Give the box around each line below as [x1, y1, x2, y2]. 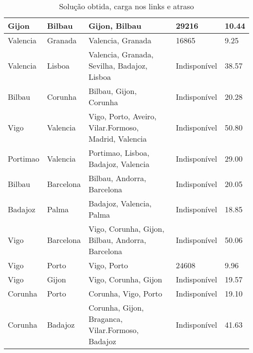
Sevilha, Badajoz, [88, 60, 148, 71]
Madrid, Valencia [88, 133, 147, 144]
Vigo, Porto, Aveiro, [88, 111, 157, 122]
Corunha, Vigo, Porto [88, 288, 163, 299]
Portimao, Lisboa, [88, 147, 149, 158]
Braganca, [88, 313, 123, 324]
